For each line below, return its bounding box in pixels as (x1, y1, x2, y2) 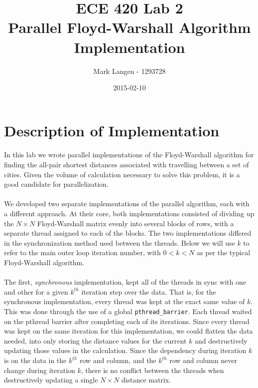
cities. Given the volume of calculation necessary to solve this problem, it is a (4, 169, 240, 179)
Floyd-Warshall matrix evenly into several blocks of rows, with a (37, 218, 234, 228)
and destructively (194, 335, 248, 346)
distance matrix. (121, 375, 171, 385)
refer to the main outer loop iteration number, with (4, 247, 161, 258)
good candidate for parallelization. (4, 179, 109, 189)
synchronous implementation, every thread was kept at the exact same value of (4, 296, 245, 307)
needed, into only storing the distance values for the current (4, 335, 187, 346)
